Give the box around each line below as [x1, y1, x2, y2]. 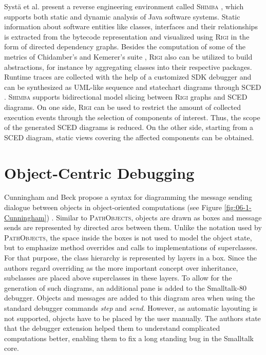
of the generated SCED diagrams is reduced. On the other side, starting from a [4, 122, 254, 133]
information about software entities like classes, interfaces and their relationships [4, 21, 258, 32]
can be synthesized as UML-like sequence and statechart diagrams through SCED [4, 81, 261, 92]
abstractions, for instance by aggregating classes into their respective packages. [4, 61, 252, 72]
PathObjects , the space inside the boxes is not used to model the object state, [4, 232, 252, 242]
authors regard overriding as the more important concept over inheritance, [4, 262, 238, 273]
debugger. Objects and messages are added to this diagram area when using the [4, 292, 255, 303]
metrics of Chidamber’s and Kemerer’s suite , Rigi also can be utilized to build [4, 51, 253, 62]
